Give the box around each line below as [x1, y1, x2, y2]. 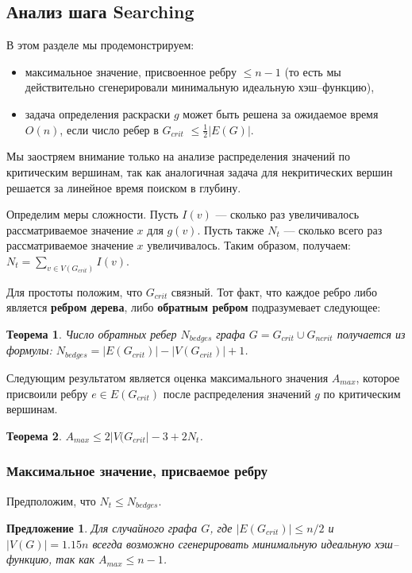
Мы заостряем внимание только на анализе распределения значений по [6, 148, 351, 165]
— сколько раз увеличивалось [215, 206, 360, 223]
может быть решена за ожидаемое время [183, 105, 379, 122]
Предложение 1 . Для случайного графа [6, 519, 198, 536]
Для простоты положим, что [6, 283, 143, 300]
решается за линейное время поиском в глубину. [6, 179, 241, 196]
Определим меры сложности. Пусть [6, 206, 179, 223]
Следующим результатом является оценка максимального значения [6, 369, 329, 385]
